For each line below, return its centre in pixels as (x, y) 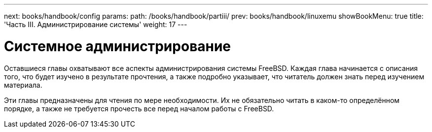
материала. (23, 85)
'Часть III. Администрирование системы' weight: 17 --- (96, 24)
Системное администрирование (118, 46)
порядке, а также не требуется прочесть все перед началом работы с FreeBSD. (139, 108)
